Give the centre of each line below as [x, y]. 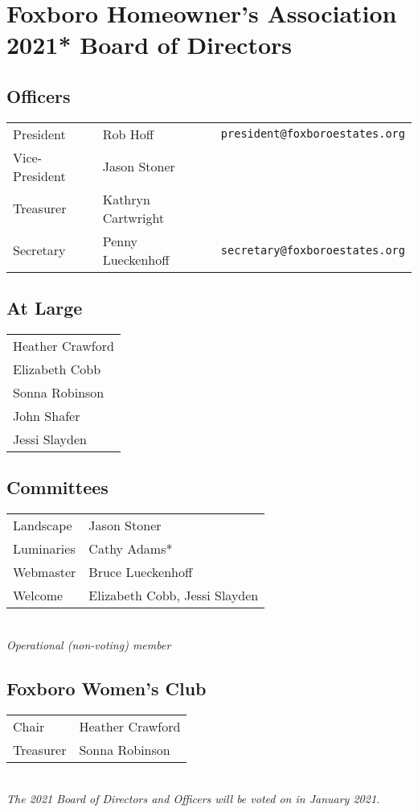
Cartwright [133, 217]
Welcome [38, 596]
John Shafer [47, 415]
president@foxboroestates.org [313, 134]
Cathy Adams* [131, 549]
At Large [45, 308]
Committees [57, 487]
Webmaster [45, 572]
